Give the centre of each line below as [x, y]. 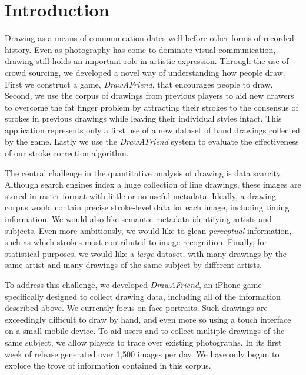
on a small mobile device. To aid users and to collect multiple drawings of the [145, 331]
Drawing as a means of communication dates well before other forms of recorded [149, 38]
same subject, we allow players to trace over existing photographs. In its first [143, 342]
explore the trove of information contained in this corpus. [108, 365]
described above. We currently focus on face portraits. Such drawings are [136, 308]
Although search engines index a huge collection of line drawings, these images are [153, 184]
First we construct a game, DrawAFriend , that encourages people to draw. [139, 84]
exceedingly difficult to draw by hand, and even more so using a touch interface [148, 319]
